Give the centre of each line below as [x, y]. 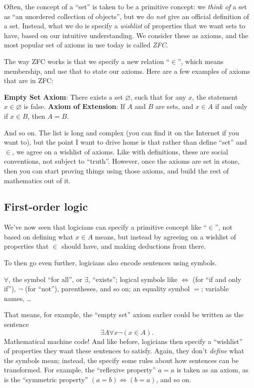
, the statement [215, 97]
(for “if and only [217, 279]
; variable [215, 289]
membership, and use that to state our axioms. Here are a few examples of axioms [127, 71]
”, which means [201, 61]
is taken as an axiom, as [212, 370]
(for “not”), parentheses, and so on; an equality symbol [107, 289]
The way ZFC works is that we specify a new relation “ [87, 61]
